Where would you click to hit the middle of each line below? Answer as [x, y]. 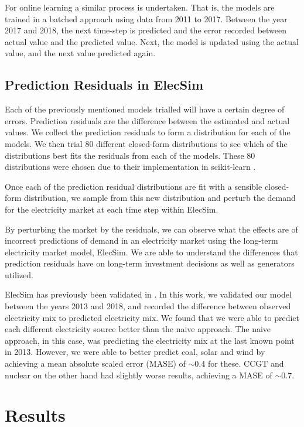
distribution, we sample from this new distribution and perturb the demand [160, 198]
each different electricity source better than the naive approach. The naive [138, 329]
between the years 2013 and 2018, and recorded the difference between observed [148, 306]
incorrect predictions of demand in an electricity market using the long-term [141, 240]
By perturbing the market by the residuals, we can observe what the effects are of [151, 229]
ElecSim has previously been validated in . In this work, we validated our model [148, 294]
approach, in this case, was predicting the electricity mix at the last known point [150, 340]
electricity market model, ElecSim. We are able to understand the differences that [151, 252]
